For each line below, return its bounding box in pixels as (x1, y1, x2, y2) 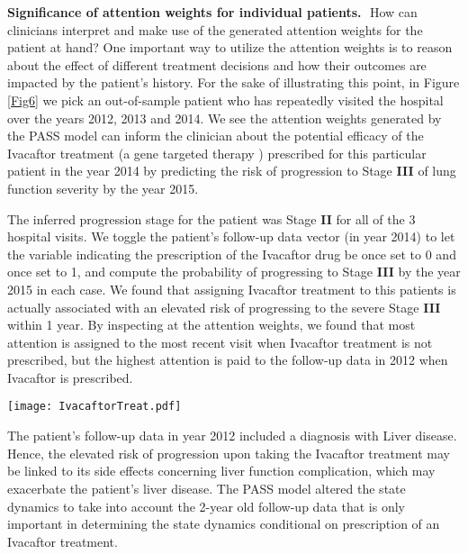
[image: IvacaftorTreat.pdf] (7, 400, 182, 413)
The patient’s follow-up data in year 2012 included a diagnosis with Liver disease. (7, 426, 457, 445)
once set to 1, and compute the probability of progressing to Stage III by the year (7, 262, 461, 281)
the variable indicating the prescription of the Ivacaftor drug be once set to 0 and (7, 244, 456, 263)
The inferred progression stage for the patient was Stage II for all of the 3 (7, 209, 416, 228)
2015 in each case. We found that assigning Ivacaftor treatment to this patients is (7, 279, 456, 298)
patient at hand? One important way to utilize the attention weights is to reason (7, 38, 453, 57)
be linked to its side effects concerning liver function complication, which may (7, 461, 436, 480)
